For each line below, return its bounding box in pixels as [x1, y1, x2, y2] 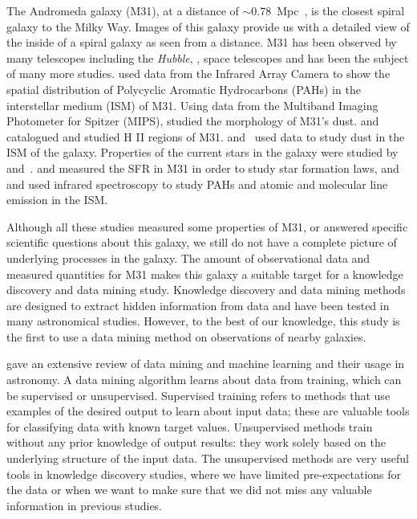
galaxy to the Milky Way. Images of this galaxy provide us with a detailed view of [6, 18, 410, 35]
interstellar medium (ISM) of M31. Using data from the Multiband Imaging [6, 96, 379, 113]
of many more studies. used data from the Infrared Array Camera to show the [6, 65, 391, 82]
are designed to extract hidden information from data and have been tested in [6, 296, 390, 313]
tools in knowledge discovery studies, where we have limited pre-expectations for [6, 465, 402, 482]
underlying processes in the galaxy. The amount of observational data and [6, 249, 370, 266]
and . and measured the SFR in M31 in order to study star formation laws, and [6, 159, 399, 176]
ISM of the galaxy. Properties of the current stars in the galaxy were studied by [6, 144, 399, 161]
